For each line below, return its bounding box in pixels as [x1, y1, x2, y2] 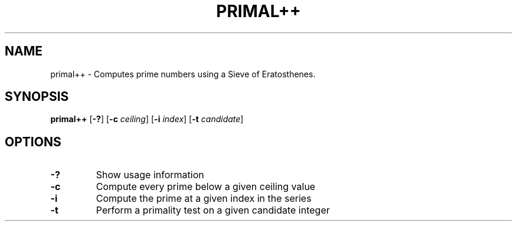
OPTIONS [5, 134, 61, 149]
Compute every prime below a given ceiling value [96, 181, 316, 193]
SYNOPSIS [5, 89, 69, 104]
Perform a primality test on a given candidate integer [96, 204, 330, 217]
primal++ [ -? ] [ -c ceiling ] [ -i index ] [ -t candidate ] [50, 114, 244, 125]
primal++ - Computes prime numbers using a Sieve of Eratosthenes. [50, 68, 316, 79]
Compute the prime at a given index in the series [96, 192, 312, 205]
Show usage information [96, 169, 204, 181]
